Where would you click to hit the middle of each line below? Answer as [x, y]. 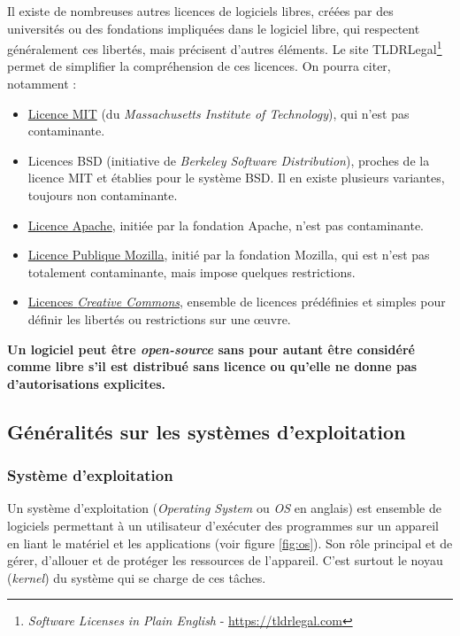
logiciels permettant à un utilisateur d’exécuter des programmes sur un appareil [223, 525]
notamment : [42, 84]
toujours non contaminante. [103, 195]
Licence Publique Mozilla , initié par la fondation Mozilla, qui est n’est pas [229, 255]
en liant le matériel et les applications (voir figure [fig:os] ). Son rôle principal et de [230, 543]
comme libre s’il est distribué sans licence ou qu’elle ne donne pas [212, 366]
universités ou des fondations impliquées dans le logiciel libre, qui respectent [214, 28]
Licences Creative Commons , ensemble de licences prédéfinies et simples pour [237, 302]
